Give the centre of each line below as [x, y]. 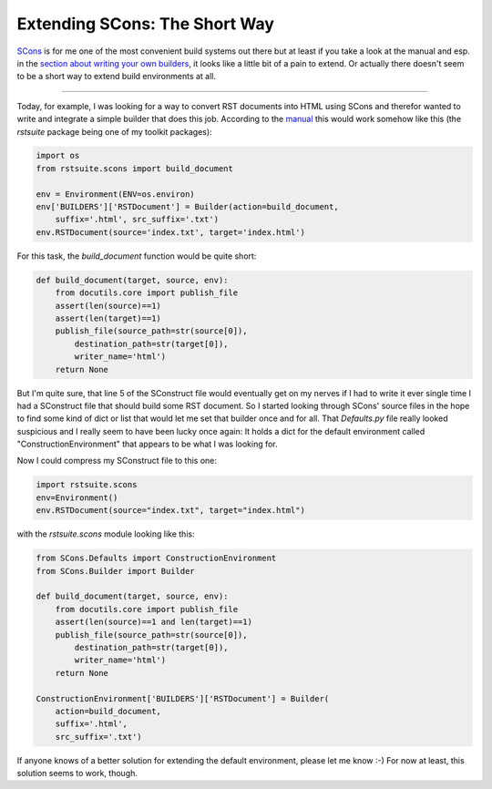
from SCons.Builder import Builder [115, 571]
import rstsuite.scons [87, 485]
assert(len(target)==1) [108, 318]
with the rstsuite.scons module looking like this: [106, 534]
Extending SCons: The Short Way [146, 24]
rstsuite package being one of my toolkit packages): [115, 131]
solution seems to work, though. [77, 774]
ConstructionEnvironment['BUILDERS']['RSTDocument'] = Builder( [183, 698]
